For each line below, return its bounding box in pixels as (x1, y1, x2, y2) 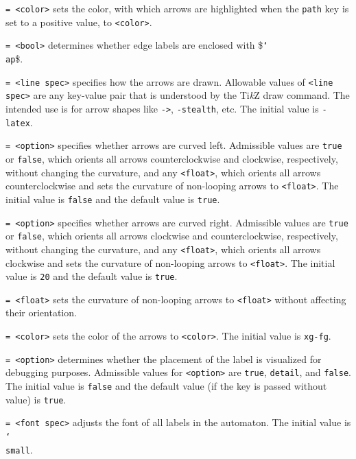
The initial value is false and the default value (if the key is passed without (5, 379, 327, 393)
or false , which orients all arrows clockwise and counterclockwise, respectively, (5, 228, 338, 243)
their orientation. (5, 305, 77, 320)
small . (5, 442, 33, 456)
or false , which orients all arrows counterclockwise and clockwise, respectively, (5, 151, 338, 165)
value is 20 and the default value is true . (5, 269, 178, 283)
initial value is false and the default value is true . (5, 191, 220, 206)
